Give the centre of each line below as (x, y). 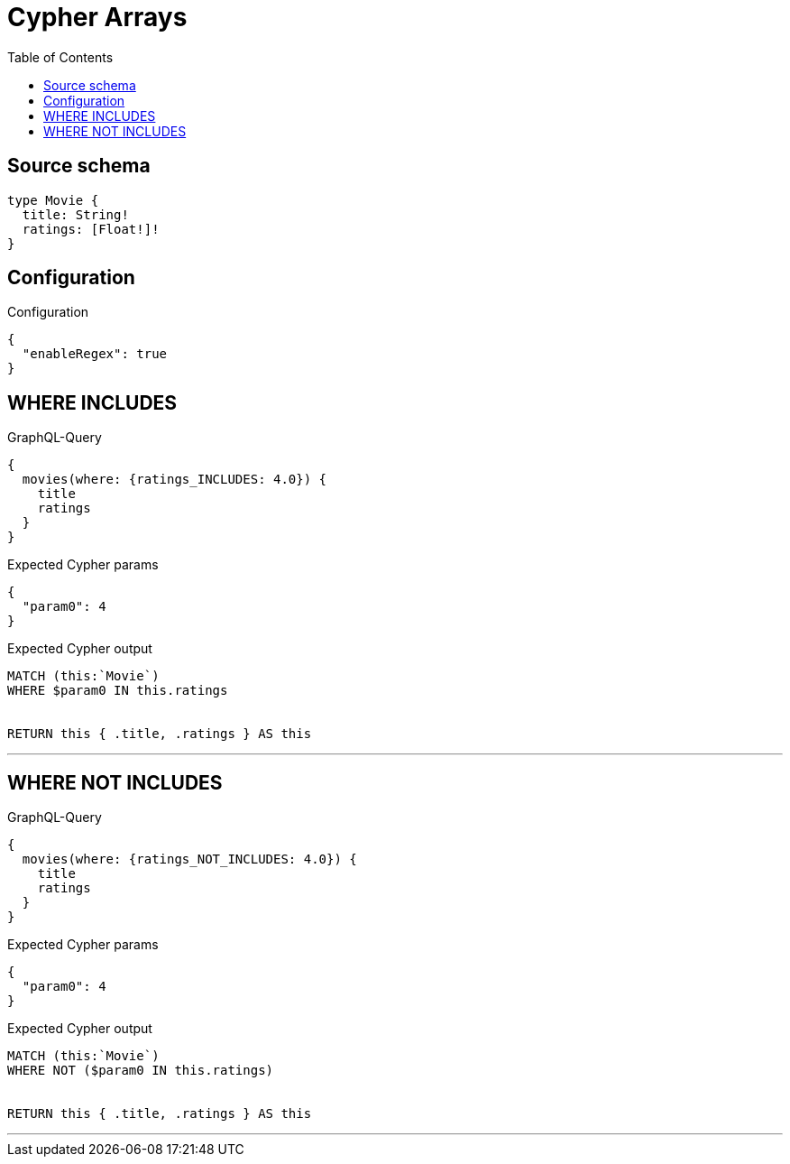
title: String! (75, 214)
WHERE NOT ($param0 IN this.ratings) (141, 1071)
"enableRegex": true (95, 354)
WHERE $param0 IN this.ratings (118, 691)
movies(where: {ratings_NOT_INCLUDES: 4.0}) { (189, 859)
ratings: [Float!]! (91, 229)
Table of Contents (60, 57)
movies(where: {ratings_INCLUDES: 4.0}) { (175, 480)
